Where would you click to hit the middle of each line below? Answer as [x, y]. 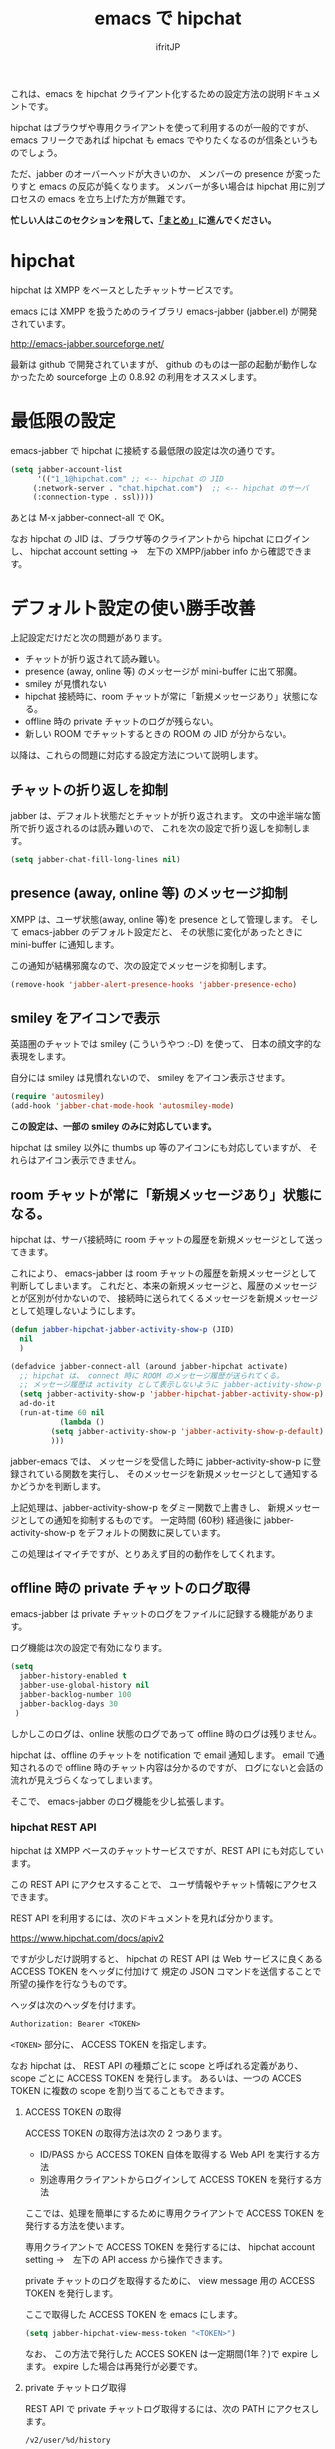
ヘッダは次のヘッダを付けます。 [76, 2005]
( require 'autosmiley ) [57, 1097]
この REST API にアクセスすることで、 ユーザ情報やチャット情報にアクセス [164, 1884]
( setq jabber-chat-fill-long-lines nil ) [96, 860]
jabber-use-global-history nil [84, 1685]
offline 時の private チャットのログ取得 [130, 1587]
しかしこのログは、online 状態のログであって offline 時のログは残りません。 [166, 1733]
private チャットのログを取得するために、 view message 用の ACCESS [170, 2280]
